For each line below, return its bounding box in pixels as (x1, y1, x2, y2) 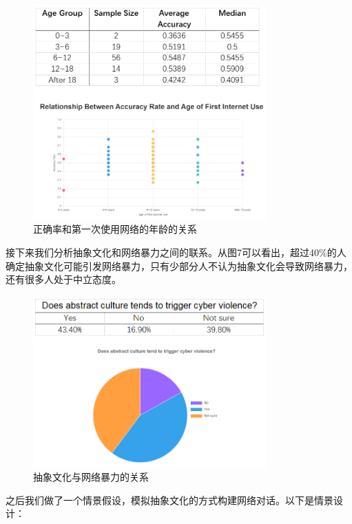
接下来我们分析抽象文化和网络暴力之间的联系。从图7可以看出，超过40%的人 (6, 244, 346, 259)
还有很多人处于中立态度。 (6, 272, 121, 286)
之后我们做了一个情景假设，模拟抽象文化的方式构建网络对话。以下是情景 (6, 492, 333, 507)
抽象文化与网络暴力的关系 (33, 470, 149, 484)
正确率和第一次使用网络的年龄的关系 (33, 222, 197, 236)
